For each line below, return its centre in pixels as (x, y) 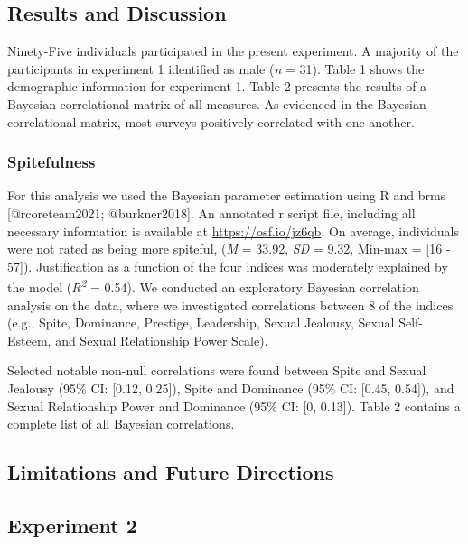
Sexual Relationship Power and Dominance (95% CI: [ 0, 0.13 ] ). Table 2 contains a (234, 406)
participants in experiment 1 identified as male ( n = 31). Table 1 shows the (216, 68)
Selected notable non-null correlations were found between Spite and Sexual (217, 370)
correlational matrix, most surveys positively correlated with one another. (211, 121)
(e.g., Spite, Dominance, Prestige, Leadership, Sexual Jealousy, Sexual (201, 323)
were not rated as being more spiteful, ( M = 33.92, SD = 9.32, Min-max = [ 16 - (229, 249)
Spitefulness (51, 162)
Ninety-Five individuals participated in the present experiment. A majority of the (233, 51)
